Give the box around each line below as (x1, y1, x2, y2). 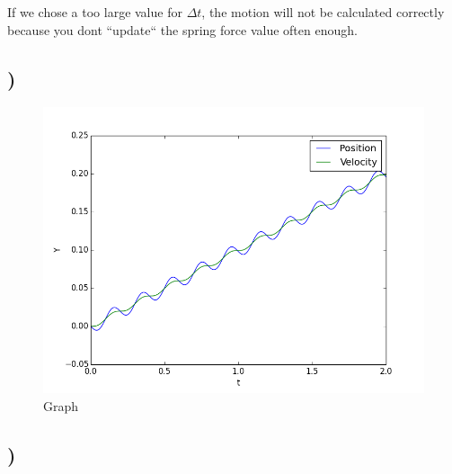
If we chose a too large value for (7, 3, 182, 21)
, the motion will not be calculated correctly (201, 3, 445, 21)
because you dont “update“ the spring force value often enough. (7, 20, 358, 39)
